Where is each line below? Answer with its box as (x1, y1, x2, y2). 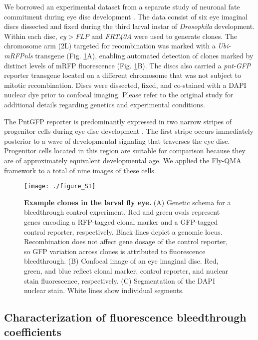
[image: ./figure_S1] (24, 183, 96, 190)
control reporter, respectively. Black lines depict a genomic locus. (24, 226, 223, 237)
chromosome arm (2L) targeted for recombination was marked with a (4, 40, 216, 51)
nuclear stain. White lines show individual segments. (24, 285, 184, 296)
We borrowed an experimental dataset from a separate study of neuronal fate (4, 1, 240, 11)
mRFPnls (4, 50, 33, 60)
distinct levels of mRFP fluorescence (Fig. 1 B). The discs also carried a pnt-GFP (4, 60, 251, 70)
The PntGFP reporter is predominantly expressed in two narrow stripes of (4, 116, 232, 126)
